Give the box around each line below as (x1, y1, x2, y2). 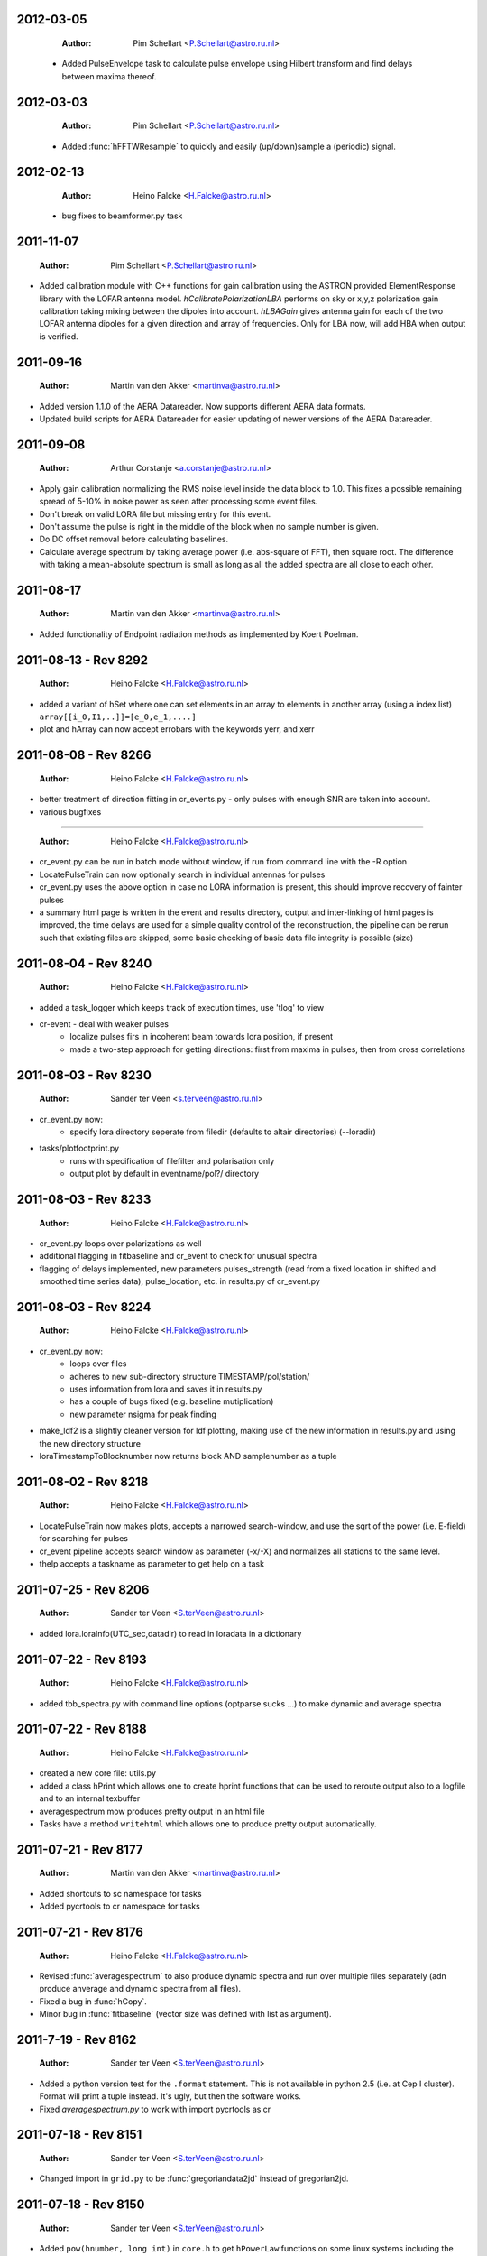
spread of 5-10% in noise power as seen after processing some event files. (39, 496, 318, 507)
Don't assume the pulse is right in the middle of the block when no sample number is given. (39, 521, 379, 532)
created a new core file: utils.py (39, 1768, 157, 1779)
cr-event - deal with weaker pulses (39, 1018, 169, 1029)
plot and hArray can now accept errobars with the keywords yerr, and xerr (39, 724, 315, 735)
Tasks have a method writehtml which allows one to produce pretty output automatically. (39, 1818, 377, 1829)
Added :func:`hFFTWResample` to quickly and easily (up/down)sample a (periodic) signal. (61, 141, 397, 152)
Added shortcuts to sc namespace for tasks (39, 1888, 202, 1899)
